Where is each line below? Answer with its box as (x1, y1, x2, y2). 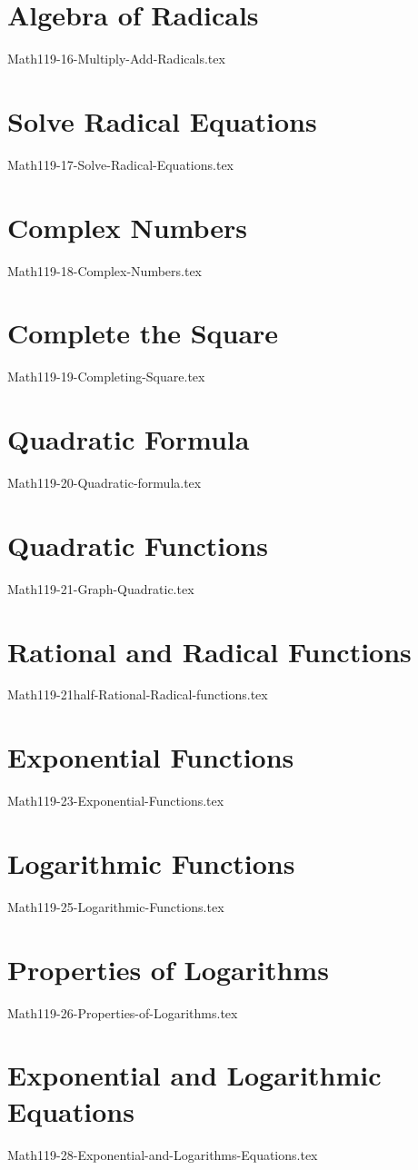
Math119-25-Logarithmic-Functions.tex (7, 897, 224, 916)
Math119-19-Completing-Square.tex (7, 367, 205, 386)
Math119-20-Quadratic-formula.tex (7, 473, 202, 491)
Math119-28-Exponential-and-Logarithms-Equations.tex (7, 1145, 318, 1164)
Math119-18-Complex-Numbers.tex (7, 261, 203, 280)
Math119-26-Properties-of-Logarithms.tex (7, 1003, 238, 1022)
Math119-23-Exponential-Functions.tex (7, 791, 224, 810)
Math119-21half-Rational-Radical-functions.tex (7, 685, 268, 704)
